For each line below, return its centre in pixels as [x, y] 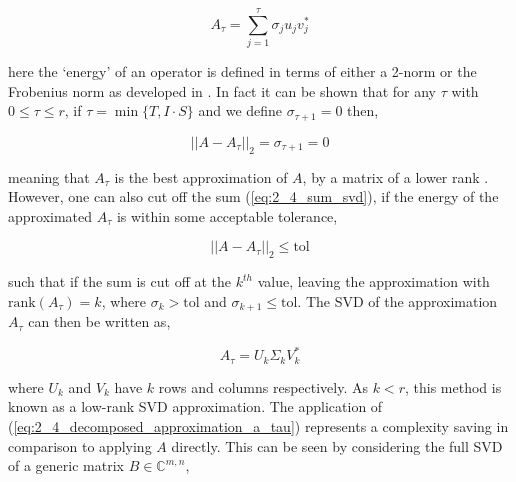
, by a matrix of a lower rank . [395, 176]
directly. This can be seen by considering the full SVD [337, 445]
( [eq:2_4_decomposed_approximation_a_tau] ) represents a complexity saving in [258, 425]
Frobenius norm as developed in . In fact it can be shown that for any [222, 90]
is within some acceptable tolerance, [227, 215]
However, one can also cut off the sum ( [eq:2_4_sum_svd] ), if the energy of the [253, 196]
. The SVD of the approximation [397, 300]
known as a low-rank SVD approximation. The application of [195, 406]
